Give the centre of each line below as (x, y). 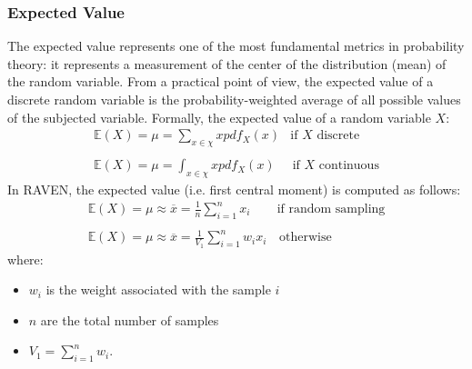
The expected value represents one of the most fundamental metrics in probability (236, 46)
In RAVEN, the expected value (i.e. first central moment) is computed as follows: (234, 189)
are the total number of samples (130, 319)
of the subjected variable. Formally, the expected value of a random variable (219, 117)
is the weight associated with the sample (158, 289)
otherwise (305, 238)
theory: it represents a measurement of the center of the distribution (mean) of (227, 63)
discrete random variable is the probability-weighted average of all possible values (234, 99)
